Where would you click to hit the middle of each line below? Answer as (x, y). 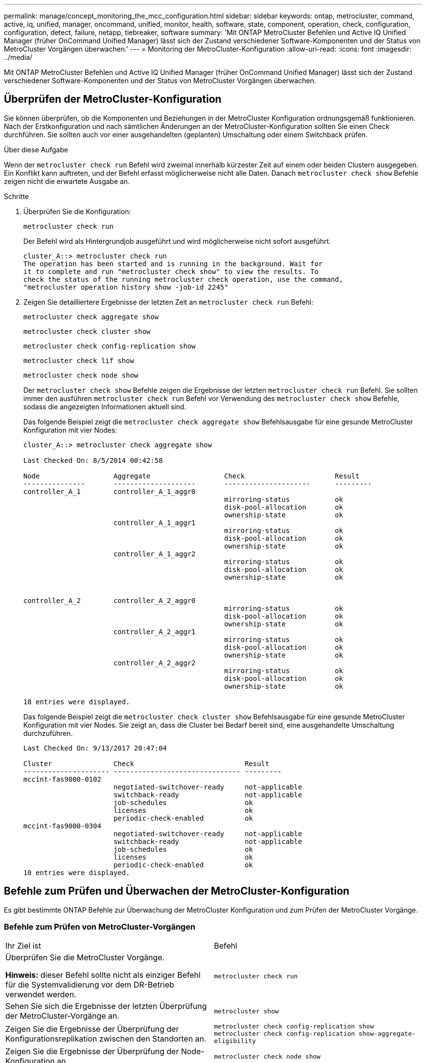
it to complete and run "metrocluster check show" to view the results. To (171, 271)
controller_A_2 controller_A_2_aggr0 (110, 600)
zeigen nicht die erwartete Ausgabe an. (67, 181)
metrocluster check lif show (79, 360)
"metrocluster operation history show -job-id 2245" (126, 287)
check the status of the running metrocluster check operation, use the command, (183, 279)
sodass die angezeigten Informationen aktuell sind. (105, 406)
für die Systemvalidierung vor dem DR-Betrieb (90, 985)
